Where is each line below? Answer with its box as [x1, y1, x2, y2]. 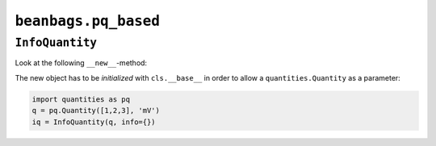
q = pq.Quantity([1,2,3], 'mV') [31, 106, 161, 115]
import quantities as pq [31, 94, 131, 104]
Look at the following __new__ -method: [15, 58, 148, 68]
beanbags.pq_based [15, 12, 161, 30]
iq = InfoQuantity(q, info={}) [31, 117, 157, 127]
